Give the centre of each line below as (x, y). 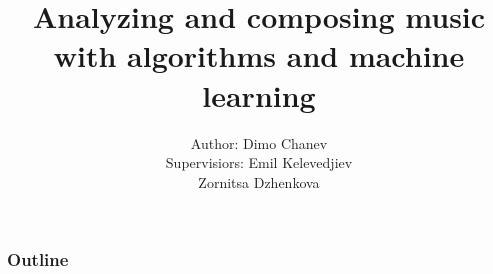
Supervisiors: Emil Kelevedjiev (259, 162)
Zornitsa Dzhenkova (259, 181)
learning (259, 94)
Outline (38, 259)
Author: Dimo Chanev (259, 142)
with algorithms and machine (259, 55)
